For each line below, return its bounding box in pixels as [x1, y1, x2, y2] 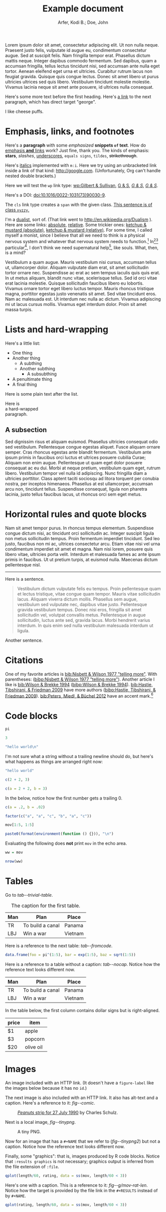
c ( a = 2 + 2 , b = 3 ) [5, 786, 48, 791]
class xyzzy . [5, 206, 30, 213]
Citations [5, 655, 43, 666]
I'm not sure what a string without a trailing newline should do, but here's [5, 754, 154, 759]
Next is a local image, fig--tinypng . [5, 1119, 76, 1125]
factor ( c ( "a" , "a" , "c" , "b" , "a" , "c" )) [5, 813, 92, 818]
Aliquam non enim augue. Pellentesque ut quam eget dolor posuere [5, 459, 142, 465]
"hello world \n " [5, 745, 39, 750]
